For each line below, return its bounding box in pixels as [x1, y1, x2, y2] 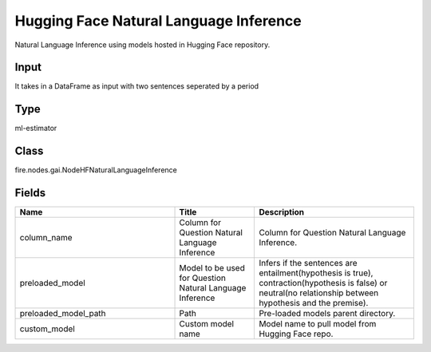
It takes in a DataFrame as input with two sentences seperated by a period [14, 81, 259, 91]
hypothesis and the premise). [259, 298, 369, 309]
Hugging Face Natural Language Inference [14, 12, 302, 30]
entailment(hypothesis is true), [259, 267, 374, 279]
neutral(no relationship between [259, 287, 379, 299]
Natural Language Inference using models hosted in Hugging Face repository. [14, 40, 271, 49]
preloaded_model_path [19, 308, 107, 319]
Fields [14, 186, 46, 200]
